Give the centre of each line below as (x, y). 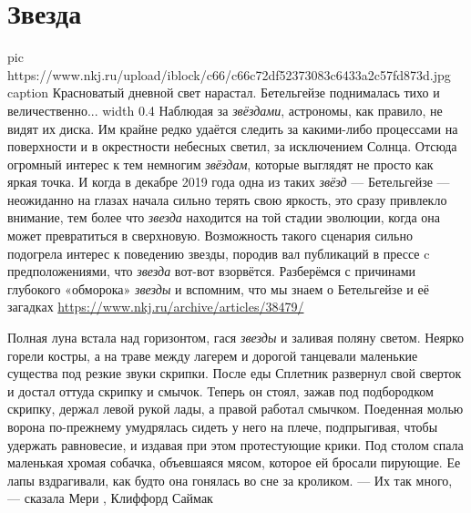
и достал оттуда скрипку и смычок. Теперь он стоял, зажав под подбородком (220, 390)
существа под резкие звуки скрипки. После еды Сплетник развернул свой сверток (235, 373)
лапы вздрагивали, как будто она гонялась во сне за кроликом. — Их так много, (230, 480)
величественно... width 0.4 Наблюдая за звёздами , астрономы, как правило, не (225, 110)
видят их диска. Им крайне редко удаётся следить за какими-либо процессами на (233, 128)
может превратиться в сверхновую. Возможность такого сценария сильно (210, 236)
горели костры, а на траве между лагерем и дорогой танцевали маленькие (213, 355)
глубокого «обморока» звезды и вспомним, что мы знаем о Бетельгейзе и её (218, 288)
